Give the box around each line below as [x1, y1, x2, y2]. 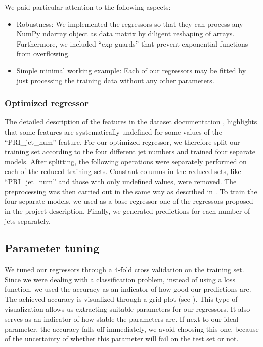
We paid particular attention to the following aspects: [5, 2, 171, 12]
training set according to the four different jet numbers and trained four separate [5, 146, 256, 157]
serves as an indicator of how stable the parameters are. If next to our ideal [5, 314, 239, 324]
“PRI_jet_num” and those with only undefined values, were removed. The [5, 176, 237, 186]
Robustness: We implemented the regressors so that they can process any [16, 18, 243, 29]
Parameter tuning [5, 240, 100, 256]
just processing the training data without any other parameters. [16, 75, 214, 85]
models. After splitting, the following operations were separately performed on [5, 156, 247, 166]
